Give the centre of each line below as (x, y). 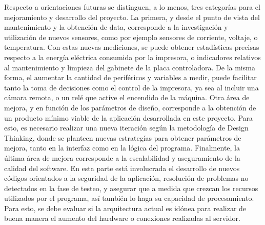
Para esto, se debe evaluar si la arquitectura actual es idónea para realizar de (125, 208)
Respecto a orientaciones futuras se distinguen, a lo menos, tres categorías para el (132, 7)
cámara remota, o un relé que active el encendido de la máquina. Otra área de (127, 97)
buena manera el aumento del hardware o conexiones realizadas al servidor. (122, 218)
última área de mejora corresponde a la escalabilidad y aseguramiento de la (122, 157)
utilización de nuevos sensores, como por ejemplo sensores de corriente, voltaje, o (131, 37)
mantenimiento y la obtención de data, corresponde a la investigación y (116, 27)
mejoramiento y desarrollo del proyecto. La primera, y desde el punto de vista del (132, 17)
